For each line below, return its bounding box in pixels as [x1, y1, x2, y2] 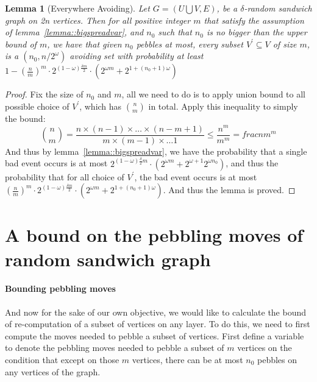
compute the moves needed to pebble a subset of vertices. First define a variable [5, 329, 304, 342]
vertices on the [237, 341, 292, 354]
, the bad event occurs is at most [134, 170, 257, 183]
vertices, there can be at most [132, 353, 243, 366]
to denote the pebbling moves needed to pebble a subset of [5, 341, 224, 354]
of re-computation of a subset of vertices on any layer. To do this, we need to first [5, 317, 310, 330]
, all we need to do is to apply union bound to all [121, 88, 305, 101]
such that [158, 26, 192, 38]
